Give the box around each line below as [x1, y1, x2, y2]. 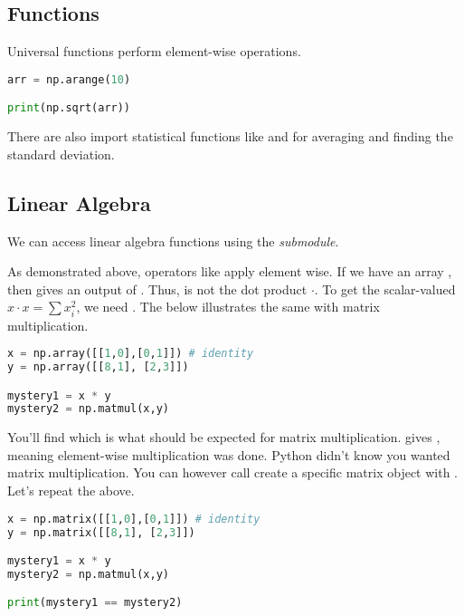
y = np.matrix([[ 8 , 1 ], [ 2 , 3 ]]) [7, 525, 195, 539]
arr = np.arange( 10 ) [7, 72, 131, 86]
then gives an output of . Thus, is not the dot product [7, 279, 308, 298]
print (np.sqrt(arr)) [7, 101, 131, 115]
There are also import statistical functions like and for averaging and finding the [7, 127, 453, 146]
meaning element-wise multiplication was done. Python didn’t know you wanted [7, 445, 450, 464]
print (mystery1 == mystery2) [7, 596, 183, 610]
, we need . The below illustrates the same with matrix [76, 297, 380, 316]
